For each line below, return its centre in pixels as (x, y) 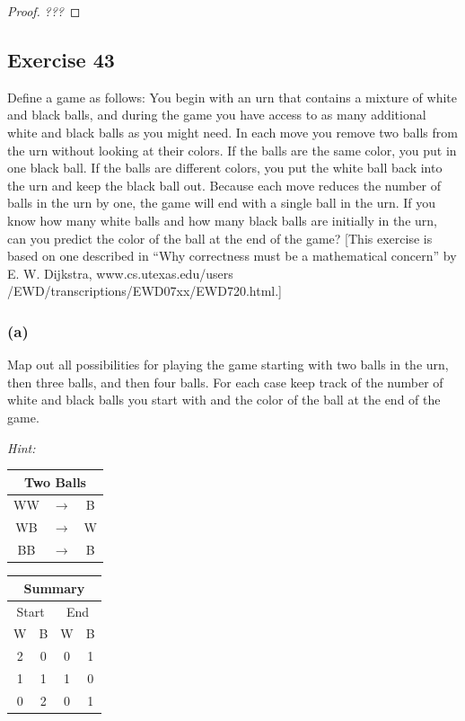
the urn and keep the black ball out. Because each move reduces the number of (224, 185)
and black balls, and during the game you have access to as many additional (217, 115)
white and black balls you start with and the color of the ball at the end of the (224, 400)
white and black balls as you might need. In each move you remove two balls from (232, 132)
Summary (54, 587)
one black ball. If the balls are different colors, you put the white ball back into (225, 168)
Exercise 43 (61, 59)
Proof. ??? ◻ (44, 11)
